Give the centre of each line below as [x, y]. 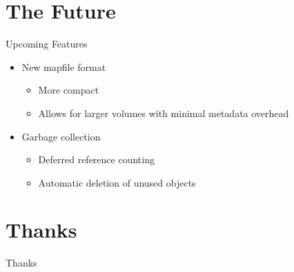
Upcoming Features [47, 44]
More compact [69, 90]
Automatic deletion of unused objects [117, 182]
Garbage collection [61, 136]
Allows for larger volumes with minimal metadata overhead [164, 113]
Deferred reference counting [96, 159]
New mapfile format [64, 66]
